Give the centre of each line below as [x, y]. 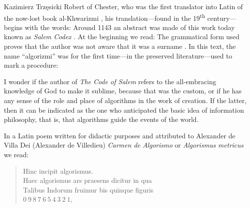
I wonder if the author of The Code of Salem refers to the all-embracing [110, 81]
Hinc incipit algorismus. [58, 171]
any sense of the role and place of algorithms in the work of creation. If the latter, [125, 100]
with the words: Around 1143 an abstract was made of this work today [130, 27]
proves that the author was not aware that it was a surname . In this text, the [120, 46]
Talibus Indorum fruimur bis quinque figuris [88, 189]
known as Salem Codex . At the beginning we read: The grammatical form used [122, 37]
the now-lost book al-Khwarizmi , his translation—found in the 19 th [105, 17]
